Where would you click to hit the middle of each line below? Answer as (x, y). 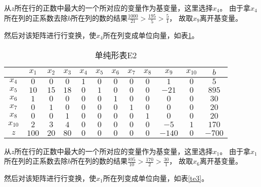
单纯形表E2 (116, 55)
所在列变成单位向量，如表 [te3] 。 (156, 178)
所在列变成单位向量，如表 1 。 (151, 35)
